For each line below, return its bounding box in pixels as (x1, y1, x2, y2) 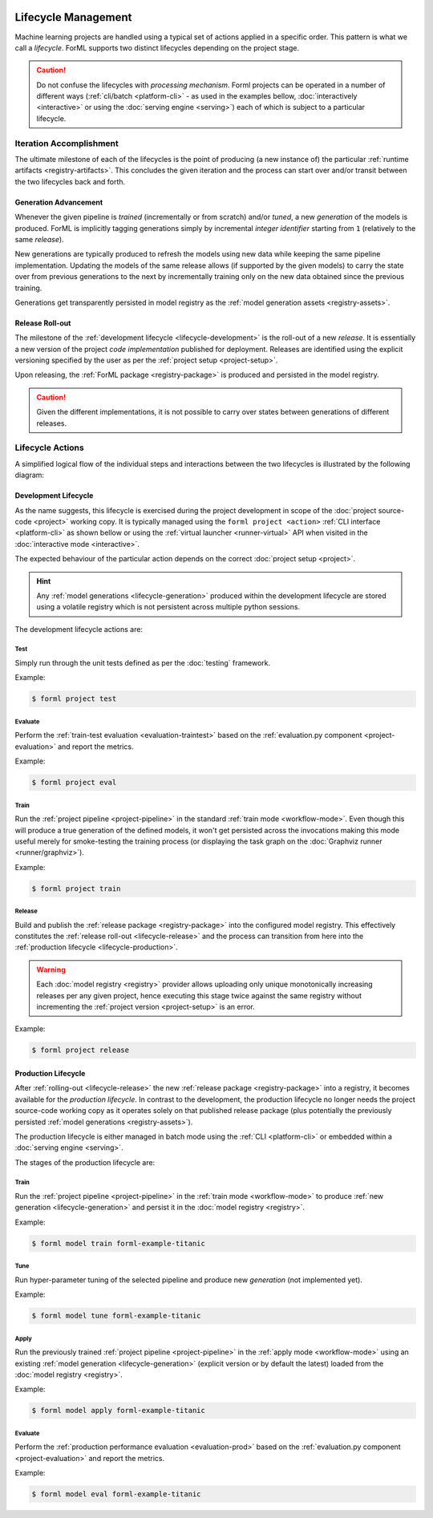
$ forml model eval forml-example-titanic (31, 1490, 201, 1499)
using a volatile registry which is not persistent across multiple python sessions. (36, 602, 301, 612)
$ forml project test (31, 694, 117, 703)
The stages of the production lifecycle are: (14, 1157, 156, 1167)
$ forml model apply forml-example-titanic (31, 1406, 206, 1415)
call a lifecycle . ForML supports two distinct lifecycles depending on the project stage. (14, 43, 300, 52)
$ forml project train (31, 884, 121, 893)
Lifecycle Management (14, 10, 132, 24)
